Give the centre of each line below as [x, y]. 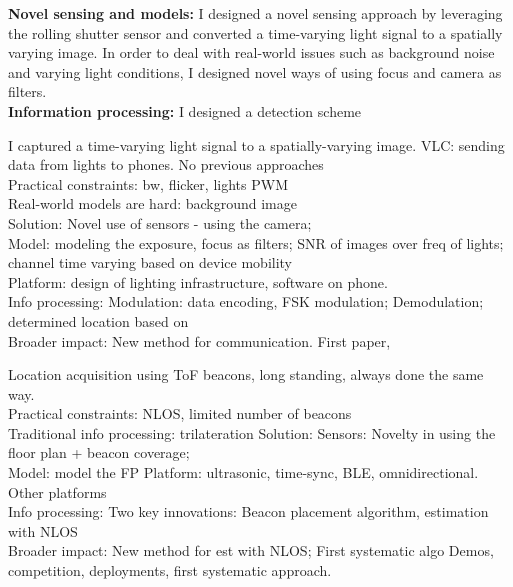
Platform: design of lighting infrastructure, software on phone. [198, 281]
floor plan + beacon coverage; [99, 452]
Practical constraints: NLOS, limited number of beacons [180, 413]
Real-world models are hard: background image [152, 203]
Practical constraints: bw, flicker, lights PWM [148, 183]
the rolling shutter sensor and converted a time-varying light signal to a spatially [255, 32]
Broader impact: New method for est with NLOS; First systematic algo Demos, [251, 550]
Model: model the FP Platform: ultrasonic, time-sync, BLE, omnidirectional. [243, 472]
